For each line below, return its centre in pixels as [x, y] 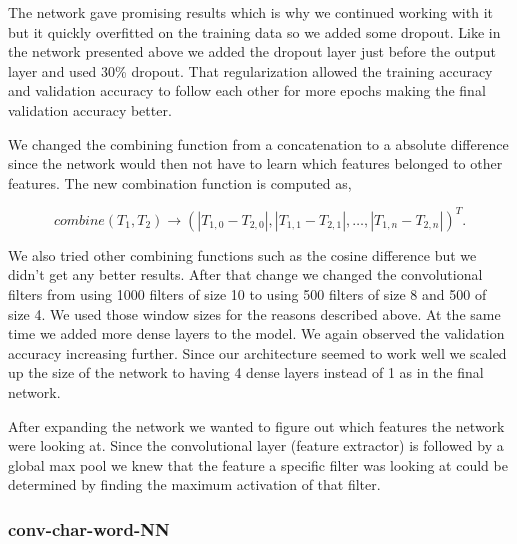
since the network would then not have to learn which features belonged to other [255, 163]
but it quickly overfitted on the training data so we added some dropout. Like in [254, 31]
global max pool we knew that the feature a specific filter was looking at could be [258, 464]
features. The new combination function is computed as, [180, 182]
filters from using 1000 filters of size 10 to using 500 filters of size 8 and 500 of [247, 294]
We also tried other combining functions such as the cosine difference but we [242, 254]
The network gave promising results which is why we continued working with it [250, 12]
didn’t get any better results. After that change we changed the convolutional [245, 274]
